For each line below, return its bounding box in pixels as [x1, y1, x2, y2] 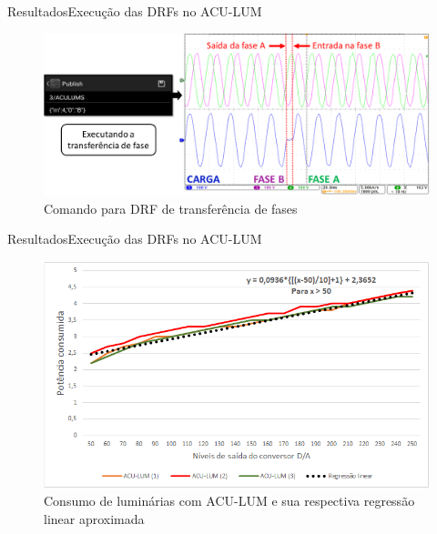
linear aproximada [44, 509, 145, 529]
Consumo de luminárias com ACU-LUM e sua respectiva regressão [44, 491, 415, 510]
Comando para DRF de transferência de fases [44, 198, 298, 217]
